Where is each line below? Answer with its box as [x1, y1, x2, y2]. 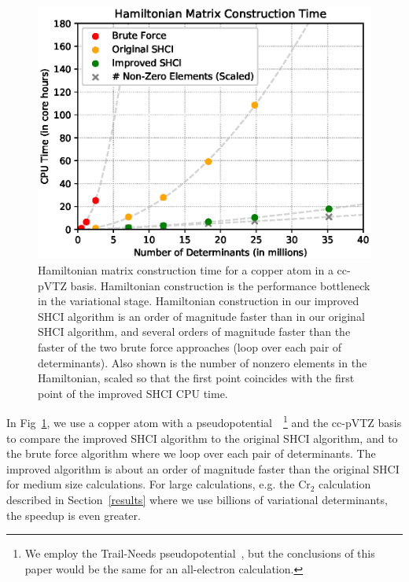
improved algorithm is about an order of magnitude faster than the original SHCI [6, 460, 400, 477]
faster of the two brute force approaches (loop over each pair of [38, 338, 342, 355]
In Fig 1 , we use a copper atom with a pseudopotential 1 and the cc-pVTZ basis [6, 412, 402, 430]
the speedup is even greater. [6, 506, 141, 523]
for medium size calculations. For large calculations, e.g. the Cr [6, 476, 311, 492]
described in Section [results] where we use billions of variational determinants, [6, 491, 388, 507]
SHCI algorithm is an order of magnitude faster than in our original [38, 308, 365, 324]
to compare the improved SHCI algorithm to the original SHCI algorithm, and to [6, 429, 398, 446]
